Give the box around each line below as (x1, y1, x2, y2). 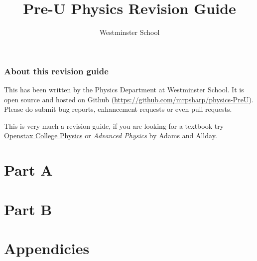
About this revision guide (4, 64, 109, 77)
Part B (4, 199, 52, 219)
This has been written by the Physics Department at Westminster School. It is (4, 84, 244, 95)
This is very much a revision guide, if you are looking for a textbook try (4, 120, 224, 131)
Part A (4, 160, 53, 180)
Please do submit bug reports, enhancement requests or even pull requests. (4, 104, 232, 114)
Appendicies (4, 238, 90, 258)
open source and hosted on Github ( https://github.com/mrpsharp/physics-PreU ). (4, 94, 254, 104)
